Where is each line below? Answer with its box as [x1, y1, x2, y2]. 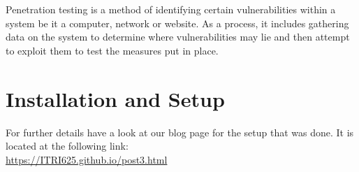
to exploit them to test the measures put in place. [6, 43, 219, 57]
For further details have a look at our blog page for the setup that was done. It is [6, 124, 354, 139]
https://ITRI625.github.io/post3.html [6, 152, 168, 166]
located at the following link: [6, 138, 129, 153]
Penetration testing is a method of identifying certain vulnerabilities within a [6, 2, 336, 16]
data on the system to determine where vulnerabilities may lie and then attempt [6, 29, 350, 44]
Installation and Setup [6, 84, 225, 113]
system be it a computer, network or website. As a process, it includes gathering [6, 15, 349, 30]
